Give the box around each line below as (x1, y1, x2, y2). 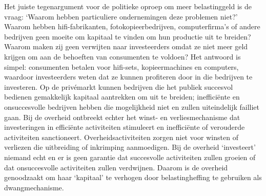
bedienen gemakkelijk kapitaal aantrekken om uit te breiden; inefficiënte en (4, 91, 240, 102)
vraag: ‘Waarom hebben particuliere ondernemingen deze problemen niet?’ (4, 11, 238, 22)
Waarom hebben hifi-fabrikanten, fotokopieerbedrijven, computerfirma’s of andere (4, 21, 260, 32)
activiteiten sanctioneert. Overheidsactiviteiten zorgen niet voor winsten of (4, 131, 238, 142)
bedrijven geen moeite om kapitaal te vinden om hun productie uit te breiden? (4, 31, 251, 42)
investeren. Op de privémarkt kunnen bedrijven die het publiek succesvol (4, 81, 233, 92)
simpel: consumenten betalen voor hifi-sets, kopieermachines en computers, (4, 61, 239, 72)
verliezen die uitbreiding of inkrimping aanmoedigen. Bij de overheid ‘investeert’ (4, 142, 256, 152)
